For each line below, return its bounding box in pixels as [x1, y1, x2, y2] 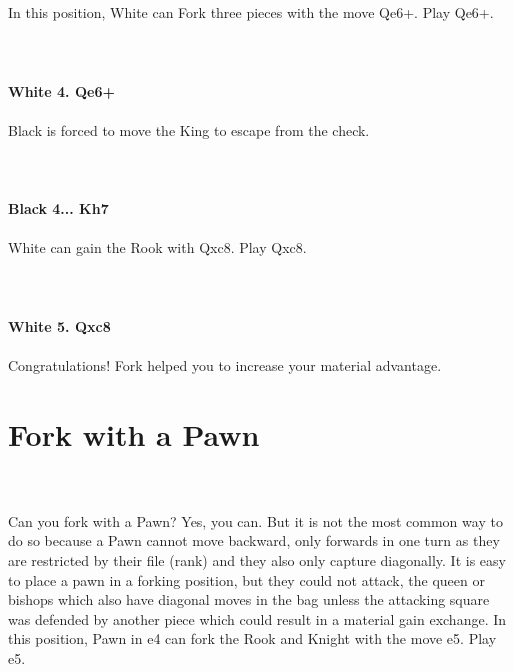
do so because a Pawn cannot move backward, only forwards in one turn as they [8, 530, 500, 551]
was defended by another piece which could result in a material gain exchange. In [8, 608, 507, 629]
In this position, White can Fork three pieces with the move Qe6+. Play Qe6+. [8, 2, 494, 23]
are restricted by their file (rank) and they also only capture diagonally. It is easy [8, 549, 506, 570]
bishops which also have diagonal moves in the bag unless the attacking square [8, 589, 490, 610]
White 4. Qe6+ [8, 80, 115, 101]
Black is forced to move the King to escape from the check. [8, 119, 370, 140]
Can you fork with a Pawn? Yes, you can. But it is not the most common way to [8, 510, 503, 531]
